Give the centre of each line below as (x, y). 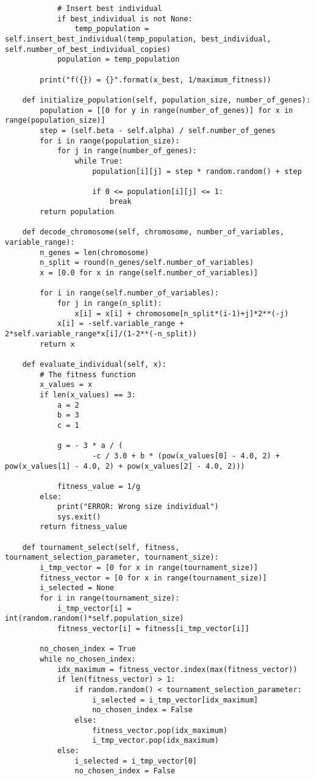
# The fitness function (88, 374)
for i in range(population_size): (110, 141)
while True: (99, 161)
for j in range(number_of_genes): (127, 151)
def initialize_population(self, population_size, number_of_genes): (166, 100)
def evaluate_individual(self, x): (94, 364)
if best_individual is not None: (125, 19)
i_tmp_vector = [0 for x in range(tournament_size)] (149, 568)
